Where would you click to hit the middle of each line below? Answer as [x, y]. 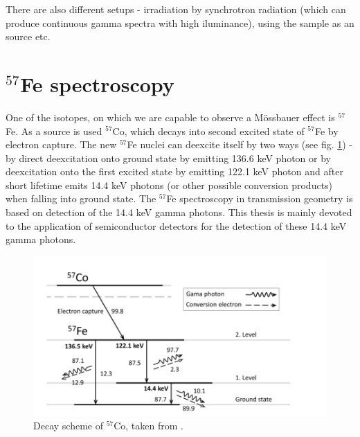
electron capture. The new [61, 144]
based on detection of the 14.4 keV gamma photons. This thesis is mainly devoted [179, 212]
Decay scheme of [68, 426]
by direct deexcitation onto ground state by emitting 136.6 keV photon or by [168, 158]
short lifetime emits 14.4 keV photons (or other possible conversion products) [169, 185]
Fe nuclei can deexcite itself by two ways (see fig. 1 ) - [240, 144]
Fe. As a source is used [54, 131]
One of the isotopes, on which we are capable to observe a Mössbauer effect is [170, 117]
